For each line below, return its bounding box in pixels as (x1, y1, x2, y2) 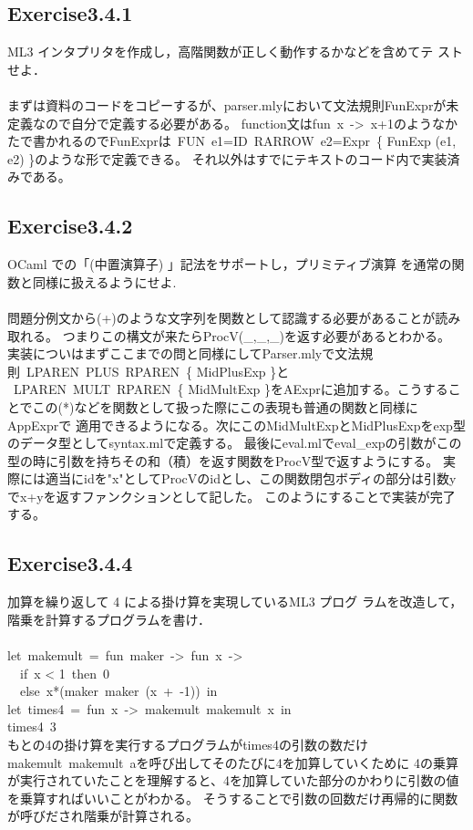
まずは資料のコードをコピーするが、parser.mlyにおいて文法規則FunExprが (7, 95, 447, 114)
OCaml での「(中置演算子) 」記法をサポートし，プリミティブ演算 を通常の (7, 254, 452, 274)
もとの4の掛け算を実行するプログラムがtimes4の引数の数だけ (7, 735, 368, 754)
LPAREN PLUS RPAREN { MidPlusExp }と (26, 361, 290, 380)
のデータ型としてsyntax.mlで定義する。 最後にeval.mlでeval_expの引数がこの (7, 433, 462, 452)
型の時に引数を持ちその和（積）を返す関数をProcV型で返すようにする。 (7, 451, 439, 470)
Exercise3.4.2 (7, 212, 133, 240)
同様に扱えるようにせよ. (32, 272, 177, 291)
